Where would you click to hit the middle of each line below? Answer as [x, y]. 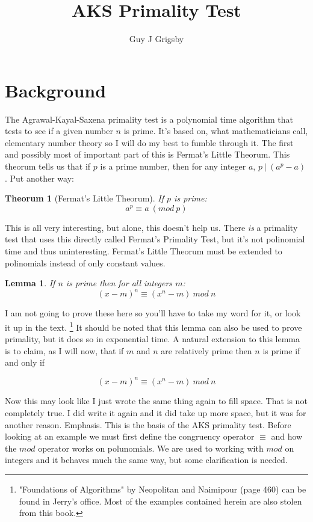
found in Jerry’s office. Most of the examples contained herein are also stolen [160, 501]
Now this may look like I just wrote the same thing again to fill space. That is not [156, 401]
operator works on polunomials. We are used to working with [151, 448]
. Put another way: [39, 178]
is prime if [281, 350]
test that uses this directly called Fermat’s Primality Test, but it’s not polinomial [155, 239]
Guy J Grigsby [156, 39]
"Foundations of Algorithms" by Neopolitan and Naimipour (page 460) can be [163, 489]
